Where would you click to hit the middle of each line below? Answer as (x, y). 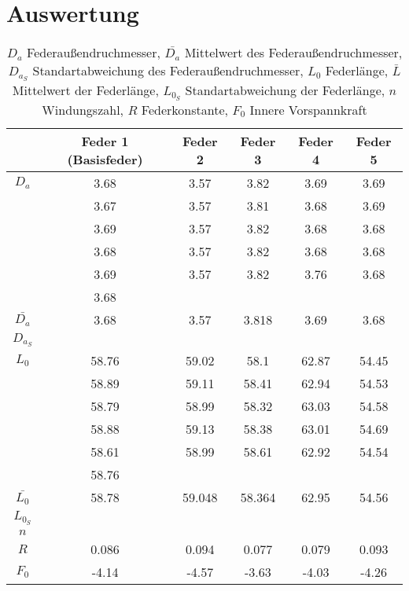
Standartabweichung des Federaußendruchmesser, (168, 71)
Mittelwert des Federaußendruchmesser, (293, 53)
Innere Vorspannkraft (308, 109)
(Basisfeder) (105, 159)
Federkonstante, (185, 109)
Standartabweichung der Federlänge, (285, 90)
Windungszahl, (83, 109)
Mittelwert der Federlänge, (85, 90)
